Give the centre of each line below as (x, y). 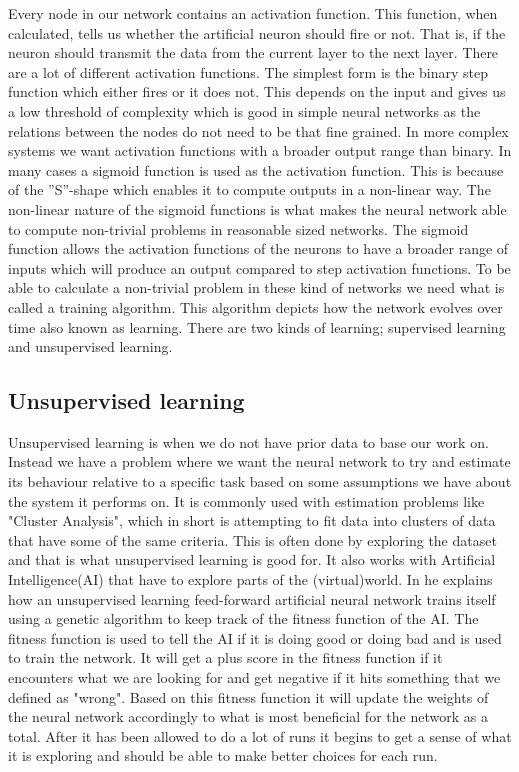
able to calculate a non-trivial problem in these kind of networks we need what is (256, 287)
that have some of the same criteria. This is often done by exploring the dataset (252, 539)
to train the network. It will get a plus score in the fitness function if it (225, 657)
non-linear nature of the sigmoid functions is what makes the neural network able (257, 208)
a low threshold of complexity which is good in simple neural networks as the (244, 110)
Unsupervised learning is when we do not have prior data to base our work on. (248, 441)
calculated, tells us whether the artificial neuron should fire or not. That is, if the (257, 32)
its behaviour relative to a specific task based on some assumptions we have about (260, 481)
